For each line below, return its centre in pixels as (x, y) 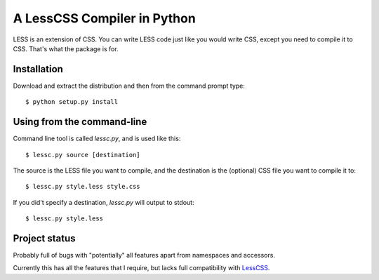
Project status (45, 238)
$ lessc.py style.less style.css (83, 187)
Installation (38, 69)
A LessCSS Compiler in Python (104, 18)
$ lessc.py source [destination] (83, 155)
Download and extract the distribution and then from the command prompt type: (129, 86)
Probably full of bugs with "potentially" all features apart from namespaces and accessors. (144, 255)
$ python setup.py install (72, 102)
